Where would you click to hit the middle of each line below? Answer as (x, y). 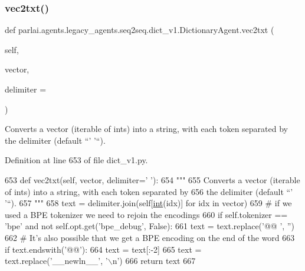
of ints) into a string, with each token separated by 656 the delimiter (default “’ (149, 191)
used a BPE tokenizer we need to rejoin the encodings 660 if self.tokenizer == (146, 214)
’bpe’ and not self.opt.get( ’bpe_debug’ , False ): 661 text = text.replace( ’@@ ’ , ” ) (150, 226)
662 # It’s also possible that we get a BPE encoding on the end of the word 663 (150, 237)
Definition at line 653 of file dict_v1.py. (76, 160)
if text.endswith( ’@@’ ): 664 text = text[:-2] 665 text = (103, 249)
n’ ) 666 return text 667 (154, 261)
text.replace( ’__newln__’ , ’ (56, 261)
